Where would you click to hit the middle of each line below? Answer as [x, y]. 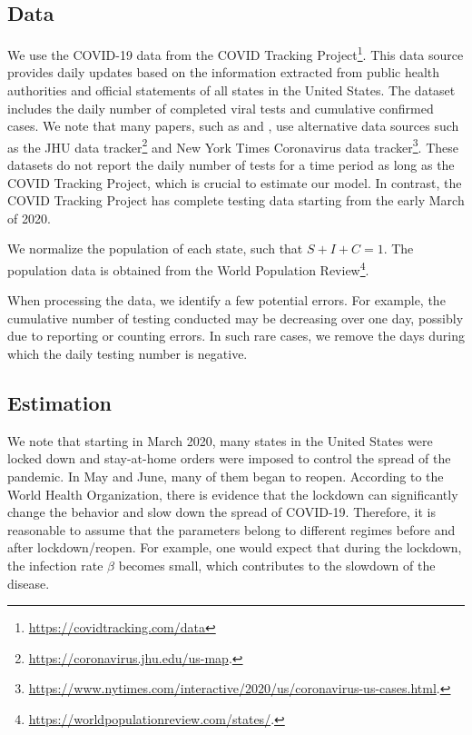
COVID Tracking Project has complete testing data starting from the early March [236, 200]
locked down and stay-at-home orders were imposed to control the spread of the [229, 458]
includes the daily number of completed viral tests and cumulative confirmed [221, 108]
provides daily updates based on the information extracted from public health [224, 72]
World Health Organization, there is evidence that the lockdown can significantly [233, 494]
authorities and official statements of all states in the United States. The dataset [231, 90]
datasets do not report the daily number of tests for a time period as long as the [231, 165]
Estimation [59, 403]
